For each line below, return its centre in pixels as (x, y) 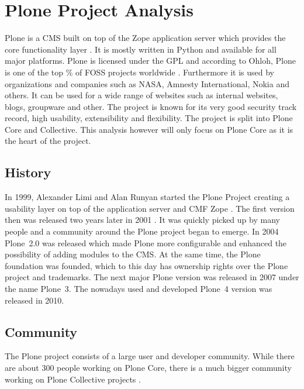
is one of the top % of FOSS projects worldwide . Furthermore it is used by (139, 72)
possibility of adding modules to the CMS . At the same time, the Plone (133, 254)
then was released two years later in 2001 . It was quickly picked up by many (142, 220)
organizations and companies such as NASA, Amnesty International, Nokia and (147, 83)
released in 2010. (34, 300)
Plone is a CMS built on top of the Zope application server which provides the (145, 38)
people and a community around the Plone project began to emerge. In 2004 (142, 231)
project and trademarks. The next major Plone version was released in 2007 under (152, 277)
